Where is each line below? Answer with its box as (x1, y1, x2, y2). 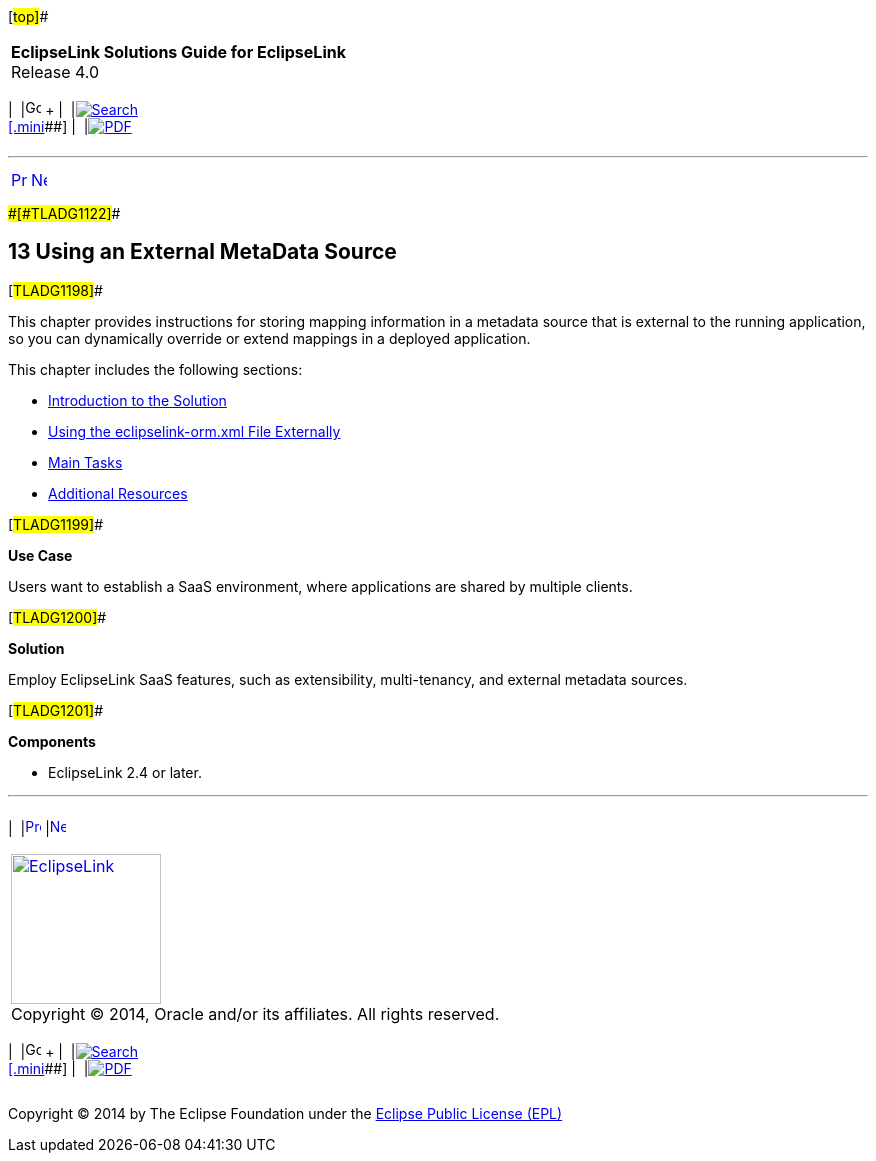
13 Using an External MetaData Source (8, 239, 397, 265)
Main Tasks (48, 453, 123, 471)
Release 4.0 (11, 62, 100, 82)
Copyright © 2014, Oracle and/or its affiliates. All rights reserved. (11, 1003, 500, 1024)
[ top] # (8, 8, 49, 25)
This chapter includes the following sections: (8, 360, 303, 378)
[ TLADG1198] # (8, 281, 103, 299)
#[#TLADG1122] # (8, 205, 121, 222)
